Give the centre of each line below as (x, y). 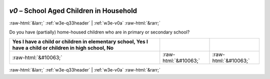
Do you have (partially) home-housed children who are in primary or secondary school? (99, 32)
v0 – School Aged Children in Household (73, 11)
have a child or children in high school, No (63, 48)
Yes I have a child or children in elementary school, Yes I (80, 41)
